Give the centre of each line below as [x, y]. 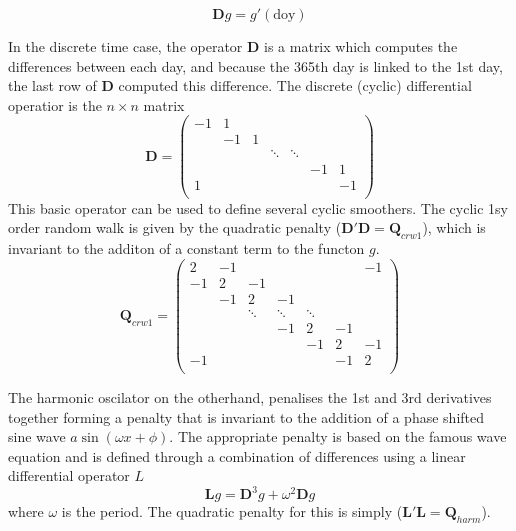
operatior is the [55, 104]
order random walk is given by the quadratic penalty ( [175, 227]
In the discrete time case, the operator [125, 46]
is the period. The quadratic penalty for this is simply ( [232, 511]
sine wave [37, 436]
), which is [454, 227]
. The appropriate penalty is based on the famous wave [338, 436]
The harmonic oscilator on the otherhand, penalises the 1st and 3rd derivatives [250, 396]
